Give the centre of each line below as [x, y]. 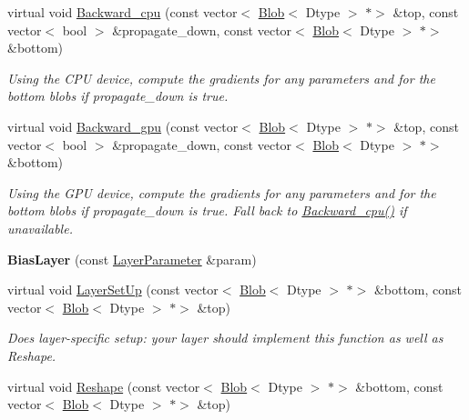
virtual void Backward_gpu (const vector [123, 126]
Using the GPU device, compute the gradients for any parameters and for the [222, 192]
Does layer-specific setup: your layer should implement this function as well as [225, 338]
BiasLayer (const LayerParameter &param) [132, 259]
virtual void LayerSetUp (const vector [113, 290]
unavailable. [40, 228]
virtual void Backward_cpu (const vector [122, 12]
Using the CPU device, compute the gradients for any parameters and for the [221, 78]
